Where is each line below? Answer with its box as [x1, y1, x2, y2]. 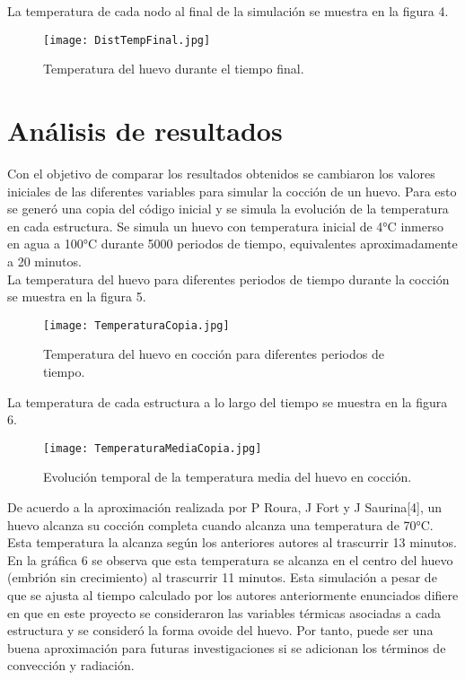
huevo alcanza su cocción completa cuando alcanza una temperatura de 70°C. [7, 515, 434, 534]
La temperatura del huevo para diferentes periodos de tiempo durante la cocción [7, 269, 450, 288]
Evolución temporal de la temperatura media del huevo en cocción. [43, 467, 412, 486]
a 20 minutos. [7, 251, 82, 270]
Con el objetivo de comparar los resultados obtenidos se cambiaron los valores [7, 163, 435, 182]
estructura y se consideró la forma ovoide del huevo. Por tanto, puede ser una [7, 621, 434, 640]
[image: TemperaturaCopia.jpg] [43, 318, 230, 332]
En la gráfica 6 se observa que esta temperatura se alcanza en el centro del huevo [7, 550, 453, 569]
